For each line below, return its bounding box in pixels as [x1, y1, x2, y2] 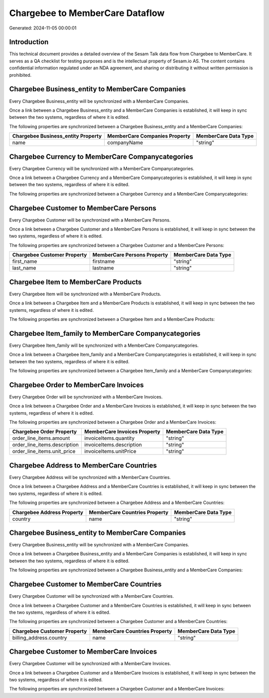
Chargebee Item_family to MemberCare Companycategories [9, 329, 201, 338]
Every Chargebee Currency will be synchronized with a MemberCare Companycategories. [9, 165, 194, 172]
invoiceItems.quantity [84, 435, 135, 442]
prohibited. [9, 72, 32, 78]
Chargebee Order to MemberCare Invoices [9, 381, 144, 389]
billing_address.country [12, 634, 67, 641]
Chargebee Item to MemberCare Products [9, 277, 142, 286]
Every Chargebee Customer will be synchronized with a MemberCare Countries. [9, 593, 174, 599]
